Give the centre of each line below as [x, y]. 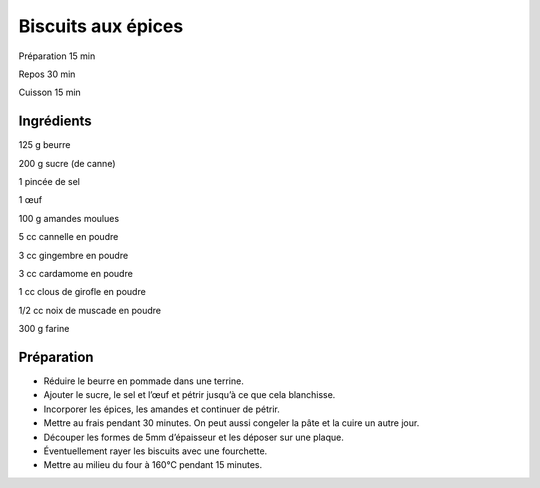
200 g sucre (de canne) [67, 163]
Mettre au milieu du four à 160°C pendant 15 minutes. [153, 465]
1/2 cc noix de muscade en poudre [90, 310]
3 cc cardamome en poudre [76, 273]
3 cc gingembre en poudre [73, 255]
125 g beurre [44, 145]
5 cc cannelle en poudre [68, 237]
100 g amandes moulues [69, 218]
